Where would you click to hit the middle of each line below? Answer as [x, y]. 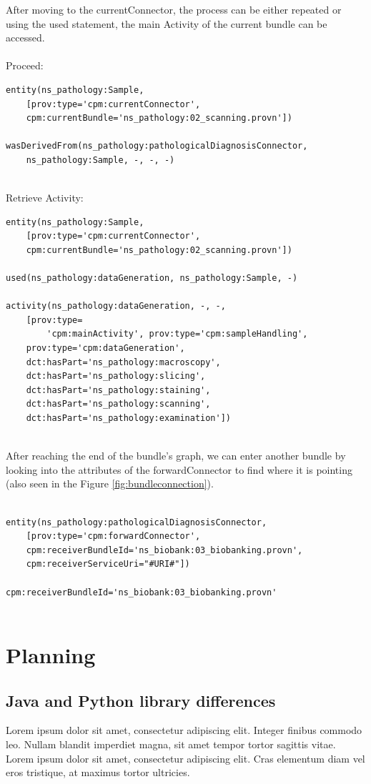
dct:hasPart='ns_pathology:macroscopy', [123, 362]
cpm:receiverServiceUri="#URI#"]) [108, 564]
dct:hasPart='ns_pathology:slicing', [116, 376]
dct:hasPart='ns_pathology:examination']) [128, 418]
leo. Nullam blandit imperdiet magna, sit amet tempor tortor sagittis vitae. [171, 744]
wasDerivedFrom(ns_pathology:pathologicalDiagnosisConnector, [157, 146]
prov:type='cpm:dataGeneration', [105, 348]
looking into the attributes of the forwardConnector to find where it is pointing [179, 469]
